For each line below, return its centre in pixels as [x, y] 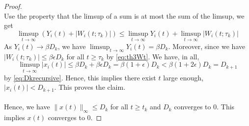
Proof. [13, 6]
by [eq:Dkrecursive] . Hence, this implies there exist [80, 77]
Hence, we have [27, 107]
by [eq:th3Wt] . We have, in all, [153, 56]
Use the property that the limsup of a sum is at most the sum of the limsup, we [124, 15]
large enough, [183, 77]
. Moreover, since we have [207, 46]
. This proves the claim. [90, 87]
